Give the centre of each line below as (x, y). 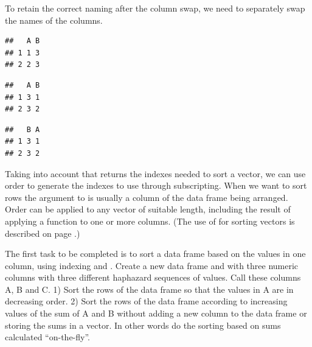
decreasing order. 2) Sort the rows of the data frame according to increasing (146, 301)
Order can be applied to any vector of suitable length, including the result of (148, 209)
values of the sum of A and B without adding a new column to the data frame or (156, 313)
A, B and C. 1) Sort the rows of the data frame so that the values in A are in (149, 289)
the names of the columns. (54, 20)
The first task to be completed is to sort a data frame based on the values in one (155, 254)
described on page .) (43, 233)
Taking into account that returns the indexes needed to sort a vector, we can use (155, 173)
